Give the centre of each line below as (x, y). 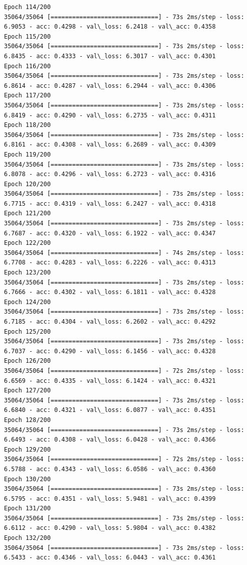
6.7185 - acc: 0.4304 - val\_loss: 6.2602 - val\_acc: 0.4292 (110, 322)
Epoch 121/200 (28, 214)
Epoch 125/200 (28, 331)
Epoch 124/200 (28, 302)
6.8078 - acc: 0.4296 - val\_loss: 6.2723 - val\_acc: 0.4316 (110, 174)
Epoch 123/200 (28, 273)
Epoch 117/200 (28, 96)
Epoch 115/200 (28, 36)
